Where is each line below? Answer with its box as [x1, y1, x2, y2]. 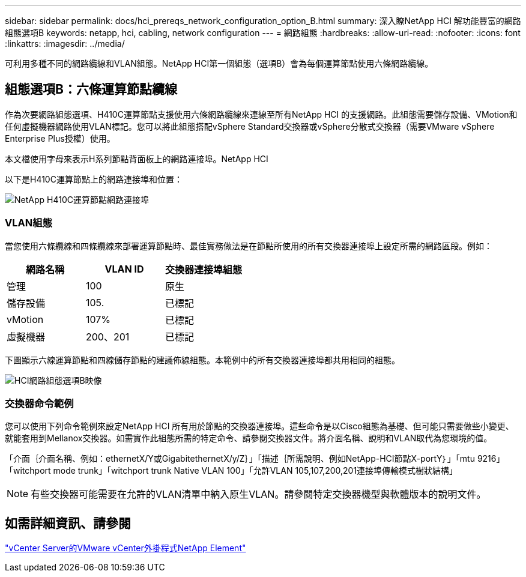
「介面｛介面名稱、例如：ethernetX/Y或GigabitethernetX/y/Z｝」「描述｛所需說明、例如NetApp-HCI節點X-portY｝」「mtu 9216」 [5, 453, 505, 464]
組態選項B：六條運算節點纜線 [5, 82, 177, 97]
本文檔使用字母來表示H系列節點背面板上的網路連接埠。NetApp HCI [5, 153, 268, 164]
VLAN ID [104, 262, 144, 275]
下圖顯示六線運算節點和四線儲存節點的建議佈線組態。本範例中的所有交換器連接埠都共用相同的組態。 [5, 354, 400, 365]
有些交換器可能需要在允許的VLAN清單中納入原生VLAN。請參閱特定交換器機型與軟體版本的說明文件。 [31, 488, 486, 501]
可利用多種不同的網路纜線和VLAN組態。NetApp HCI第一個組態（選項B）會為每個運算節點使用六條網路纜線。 [5, 58, 434, 68]
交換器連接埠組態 [165, 263, 243, 276]
